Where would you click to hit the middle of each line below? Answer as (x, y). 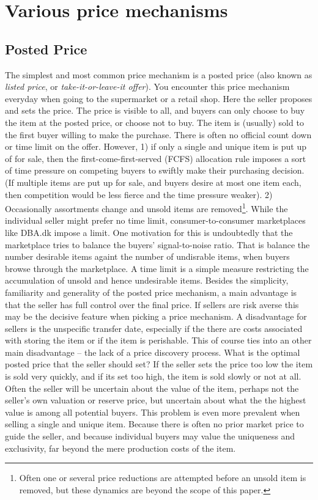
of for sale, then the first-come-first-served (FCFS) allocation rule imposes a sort (156, 158)
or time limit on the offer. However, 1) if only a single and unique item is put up (156, 146)
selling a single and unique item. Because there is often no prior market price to (154, 424)
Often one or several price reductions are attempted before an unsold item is (163, 478)
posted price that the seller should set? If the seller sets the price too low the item (159, 364)
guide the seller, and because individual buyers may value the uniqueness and (150, 436)
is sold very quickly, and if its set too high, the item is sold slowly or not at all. (153, 376)
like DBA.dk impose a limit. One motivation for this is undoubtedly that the (149, 232)
